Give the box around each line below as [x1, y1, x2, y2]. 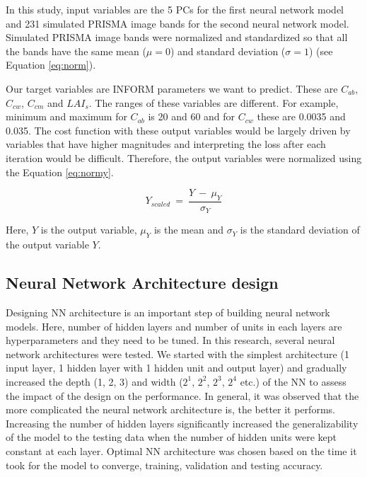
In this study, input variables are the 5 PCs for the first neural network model [6, 2, 344, 16]
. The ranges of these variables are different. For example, [88, 95, 339, 110]
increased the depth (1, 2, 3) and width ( [6, 374, 183, 389]
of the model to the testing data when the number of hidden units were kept [6, 430, 337, 444]
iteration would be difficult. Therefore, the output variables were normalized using [6, 150, 362, 165]
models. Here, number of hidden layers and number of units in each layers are [6, 318, 342, 333]
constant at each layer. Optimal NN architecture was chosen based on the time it [6, 443, 357, 458]
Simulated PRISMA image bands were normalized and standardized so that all [6, 30, 348, 45]
